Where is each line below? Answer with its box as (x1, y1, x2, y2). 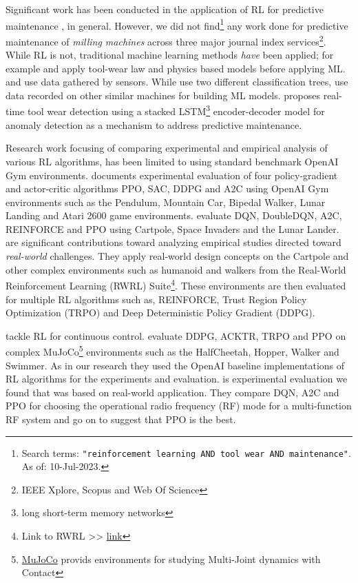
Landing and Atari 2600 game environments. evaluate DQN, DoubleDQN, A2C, (6, 208, 342, 223)
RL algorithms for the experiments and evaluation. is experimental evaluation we (6, 371, 348, 386)
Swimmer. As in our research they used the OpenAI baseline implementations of (6, 358, 345, 372)
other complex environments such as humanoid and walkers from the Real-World (6, 262, 346, 276)
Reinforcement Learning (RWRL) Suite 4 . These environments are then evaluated (6, 276, 346, 292)
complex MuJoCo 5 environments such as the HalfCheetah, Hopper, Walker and (6, 342, 339, 358)
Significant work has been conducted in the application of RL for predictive (6, 2, 324, 16)
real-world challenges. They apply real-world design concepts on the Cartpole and (6, 249, 349, 263)
